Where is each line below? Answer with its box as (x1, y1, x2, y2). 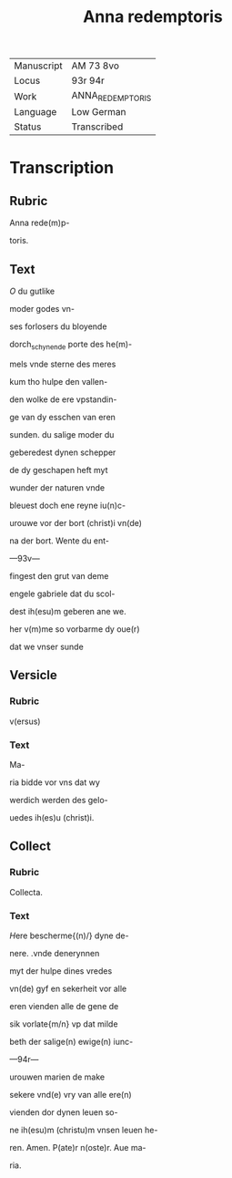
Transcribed (71, 120, 124, 133)
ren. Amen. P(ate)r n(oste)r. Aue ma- (9, 1142, 146, 1152)
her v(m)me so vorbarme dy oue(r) (9, 623, 140, 635)
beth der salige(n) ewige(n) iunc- (9, 1036, 134, 1047)
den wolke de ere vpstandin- (9, 394, 117, 405)
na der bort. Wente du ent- (9, 535, 110, 546)
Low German (71, 106, 126, 119)
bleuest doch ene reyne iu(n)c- (9, 500, 126, 511)
